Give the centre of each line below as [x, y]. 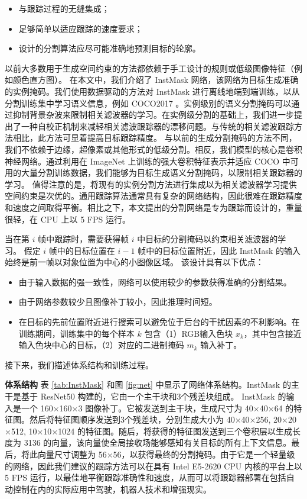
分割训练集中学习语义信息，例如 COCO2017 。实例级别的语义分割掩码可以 [148, 103]
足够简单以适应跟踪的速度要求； [81, 28]
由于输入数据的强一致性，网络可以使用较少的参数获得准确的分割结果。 [155, 281]
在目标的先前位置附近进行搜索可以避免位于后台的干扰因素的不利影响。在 [159, 322]
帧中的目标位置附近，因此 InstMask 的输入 [219, 250]
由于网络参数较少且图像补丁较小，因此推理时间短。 [118, 302]
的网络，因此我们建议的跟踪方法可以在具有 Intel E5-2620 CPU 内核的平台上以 [153, 466]
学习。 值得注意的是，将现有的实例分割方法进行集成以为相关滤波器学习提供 [151, 184]
